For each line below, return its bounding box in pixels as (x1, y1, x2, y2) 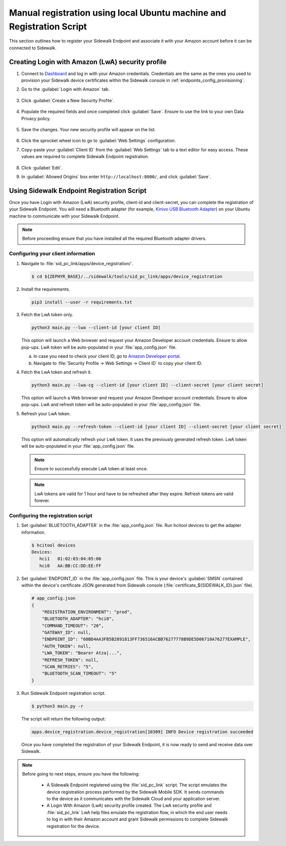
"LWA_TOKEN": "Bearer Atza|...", (42, 650, 122, 656)
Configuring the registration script (9, 512, 92, 519)
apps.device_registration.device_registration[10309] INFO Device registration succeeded (31, 729, 254, 734)
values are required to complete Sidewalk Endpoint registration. (21, 154, 149, 160)
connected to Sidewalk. (9, 45, 57, 51)
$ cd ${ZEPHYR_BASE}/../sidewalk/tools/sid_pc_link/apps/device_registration (31, 274, 222, 279)
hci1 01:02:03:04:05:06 (39, 556, 102, 562)
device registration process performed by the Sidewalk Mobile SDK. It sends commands (46, 789, 224, 795)
